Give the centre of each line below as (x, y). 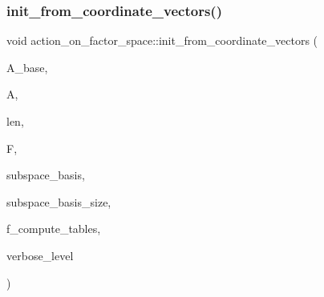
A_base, (27, 67)
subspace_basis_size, (59, 201)
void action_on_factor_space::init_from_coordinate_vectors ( (162, 40)
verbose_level (40, 255)
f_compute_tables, (54, 229)
